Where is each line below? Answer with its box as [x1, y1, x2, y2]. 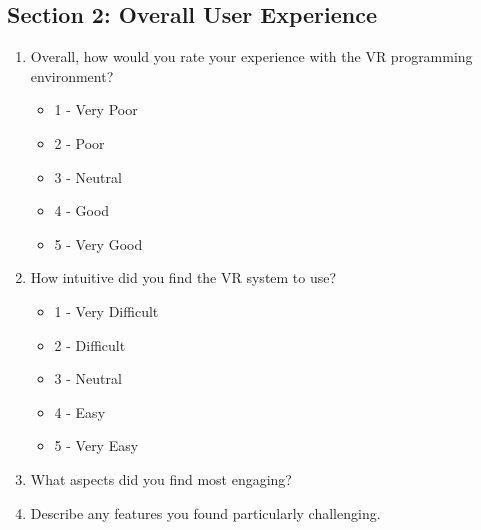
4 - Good [54, 200, 110, 221]
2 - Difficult [54, 334, 126, 355]
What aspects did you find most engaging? [30, 468, 292, 489]
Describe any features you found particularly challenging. [30, 502, 381, 523]
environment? [30, 65, 114, 86]
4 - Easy [54, 401, 106, 422]
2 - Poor [54, 132, 105, 153]
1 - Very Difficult [54, 300, 159, 321]
